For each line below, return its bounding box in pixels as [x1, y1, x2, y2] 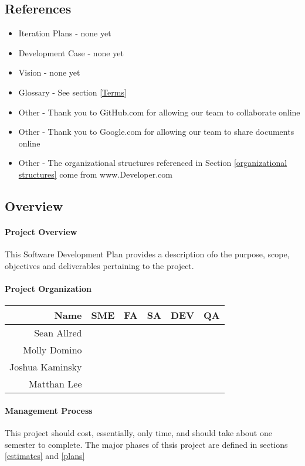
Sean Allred [34, 326, 82, 340]
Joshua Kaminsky [9, 360, 82, 374]
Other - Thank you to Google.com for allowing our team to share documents [18, 125, 294, 138]
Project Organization [5, 282, 91, 294]
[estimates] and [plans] [5, 450, 85, 462]
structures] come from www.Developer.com [18, 168, 172, 180]
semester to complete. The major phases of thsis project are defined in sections [5, 438, 288, 450]
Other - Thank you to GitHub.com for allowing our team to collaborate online [18, 106, 300, 118]
